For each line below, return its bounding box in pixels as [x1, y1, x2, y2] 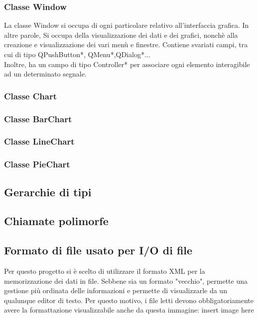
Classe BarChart [4, 112, 72, 125]
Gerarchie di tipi [4, 184, 92, 199]
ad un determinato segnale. [4, 69, 87, 79]
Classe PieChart [4, 158, 70, 170]
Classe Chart [4, 89, 57, 102]
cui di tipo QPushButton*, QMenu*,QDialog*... [4, 49, 150, 59]
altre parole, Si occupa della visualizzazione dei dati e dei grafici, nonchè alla [4, 29, 238, 40]
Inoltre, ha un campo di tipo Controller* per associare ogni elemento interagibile [4, 59, 250, 69]
